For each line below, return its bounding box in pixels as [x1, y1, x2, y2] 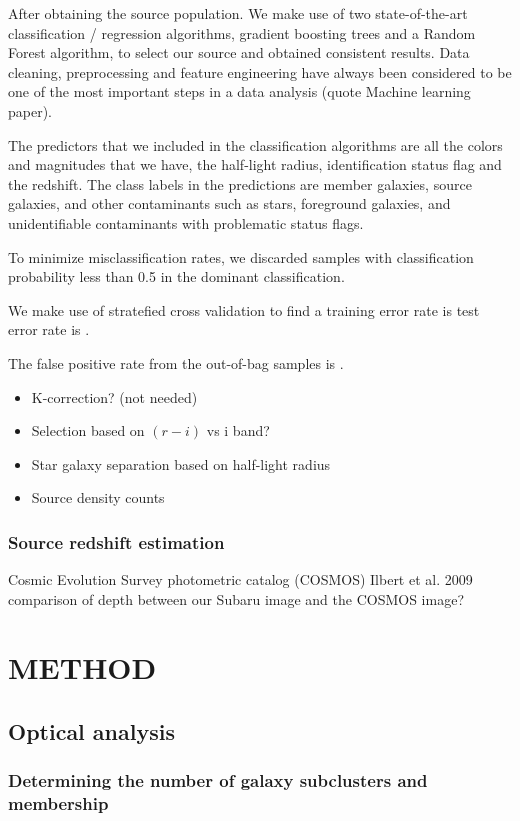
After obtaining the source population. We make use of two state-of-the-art [8, 3, 468, 23]
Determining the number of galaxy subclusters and [8, 768, 428, 793]
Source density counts [31, 487, 165, 508]
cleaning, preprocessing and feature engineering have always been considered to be [8, 61, 512, 82]
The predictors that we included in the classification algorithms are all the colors [8, 134, 503, 155]
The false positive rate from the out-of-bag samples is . [8, 352, 344, 373]
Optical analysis [8, 716, 175, 747]
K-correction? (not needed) [31, 386, 198, 407]
